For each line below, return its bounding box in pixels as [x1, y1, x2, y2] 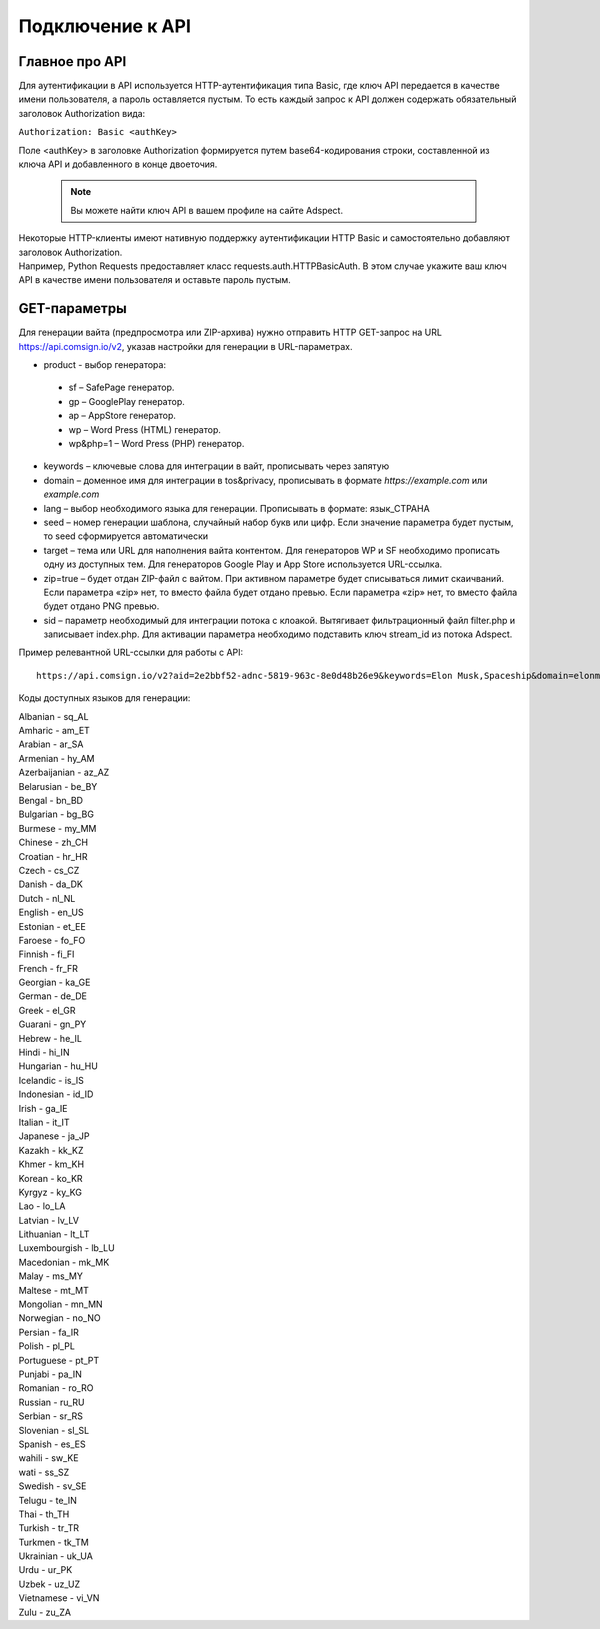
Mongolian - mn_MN [18, 1298, 104, 1310]
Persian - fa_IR [18, 1326, 79, 1338]
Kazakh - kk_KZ [18, 1144, 84, 1156]
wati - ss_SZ [18, 1466, 70, 1478]
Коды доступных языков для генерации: [18, 692, 191, 704]
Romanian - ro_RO [18, 1382, 94, 1394]
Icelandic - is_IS [18, 1074, 85, 1086]
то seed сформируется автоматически [43, 530, 209, 542]
